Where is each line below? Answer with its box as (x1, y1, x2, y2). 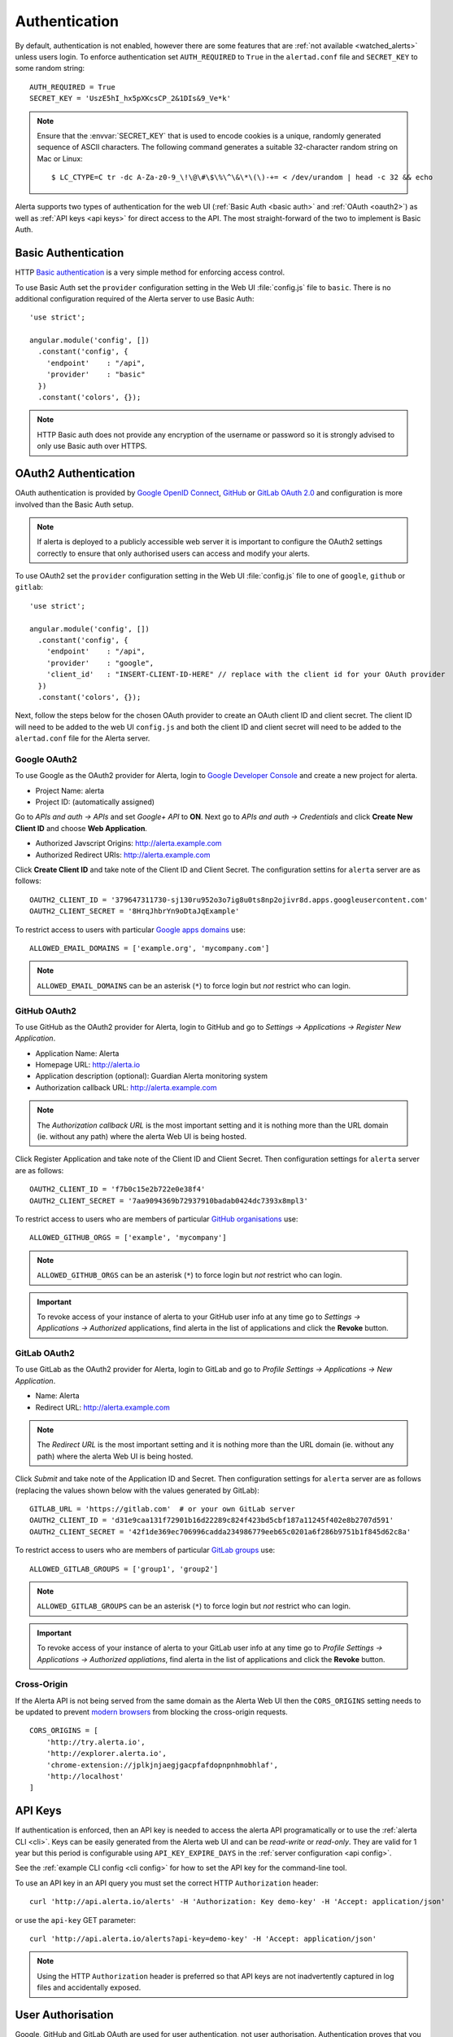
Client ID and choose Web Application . (15, 823, 148, 833)
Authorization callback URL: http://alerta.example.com (35, 1082, 217, 1092)
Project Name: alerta (35, 785, 105, 795)
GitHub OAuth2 (15, 1005, 77, 1016)
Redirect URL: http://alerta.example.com (35, 1402, 170, 1412)
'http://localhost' (46, 1771, 124, 1780)
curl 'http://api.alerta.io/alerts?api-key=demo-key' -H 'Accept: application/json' (29, 1934, 377, 1943)
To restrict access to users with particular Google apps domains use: (15, 925, 246, 935)
